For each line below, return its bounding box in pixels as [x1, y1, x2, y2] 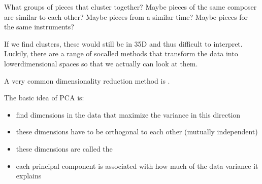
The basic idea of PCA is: [4, 92, 84, 103]
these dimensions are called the [16, 143, 113, 154]
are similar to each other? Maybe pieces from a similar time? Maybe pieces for [4, 11, 248, 22]
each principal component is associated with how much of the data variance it [16, 160, 258, 171]
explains [16, 170, 42, 181]
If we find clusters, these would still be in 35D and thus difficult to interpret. [4, 38, 243, 49]
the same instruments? [4, 21, 74, 32]
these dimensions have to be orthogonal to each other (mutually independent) [16, 126, 258, 137]
